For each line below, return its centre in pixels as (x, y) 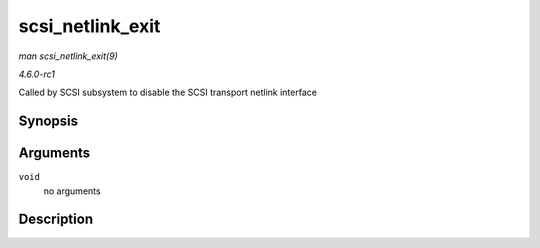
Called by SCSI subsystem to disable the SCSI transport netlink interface (167, 92)
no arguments (72, 191)
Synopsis (48, 121)
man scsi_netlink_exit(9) (68, 56)
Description (56, 219)
